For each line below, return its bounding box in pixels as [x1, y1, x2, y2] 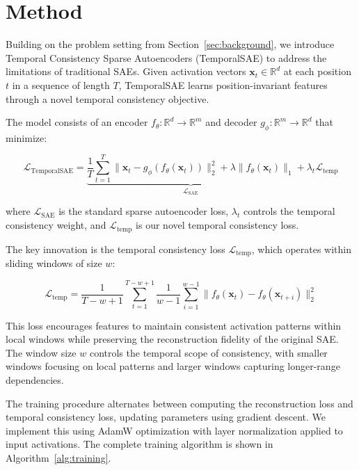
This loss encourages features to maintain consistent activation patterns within [6, 318, 342, 332]
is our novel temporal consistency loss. [136, 218, 299, 232]
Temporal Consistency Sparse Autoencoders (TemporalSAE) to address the [6, 50, 327, 65]
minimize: [6, 130, 47, 145]
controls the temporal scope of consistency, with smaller [89, 345, 328, 359]
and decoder [205, 115, 257, 129]
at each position [283, 64, 351, 79]
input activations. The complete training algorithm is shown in [6, 437, 273, 451]
